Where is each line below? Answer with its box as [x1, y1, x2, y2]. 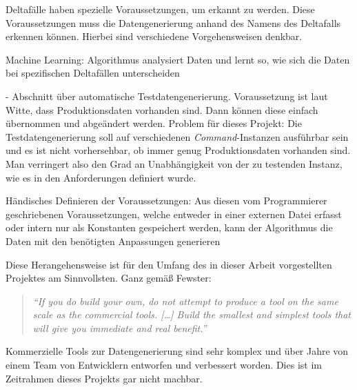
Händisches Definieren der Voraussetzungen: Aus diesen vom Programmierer [6, 193, 327, 208]
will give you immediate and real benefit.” [32, 320, 207, 335]
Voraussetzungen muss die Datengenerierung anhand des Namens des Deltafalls [6, 15, 341, 30]
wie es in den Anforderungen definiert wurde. [6, 170, 196, 184]
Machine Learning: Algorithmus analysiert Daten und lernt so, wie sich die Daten [6, 52, 350, 66]
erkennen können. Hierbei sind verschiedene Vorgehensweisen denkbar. [6, 29, 303, 43]
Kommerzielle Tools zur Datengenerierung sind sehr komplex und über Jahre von [6, 344, 349, 358]
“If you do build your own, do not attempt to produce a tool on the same [32, 293, 338, 308]
